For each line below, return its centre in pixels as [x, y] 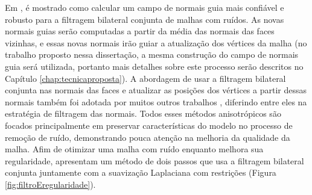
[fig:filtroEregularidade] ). [50, 184]
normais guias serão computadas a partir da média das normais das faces [140, 31]
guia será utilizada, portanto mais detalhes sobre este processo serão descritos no [154, 66]
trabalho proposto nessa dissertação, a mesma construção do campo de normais [152, 54]
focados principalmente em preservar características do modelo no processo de [149, 125]
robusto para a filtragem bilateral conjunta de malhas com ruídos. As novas [145, 19]
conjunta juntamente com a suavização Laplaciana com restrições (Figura [141, 172]
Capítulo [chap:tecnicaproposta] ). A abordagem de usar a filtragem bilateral [145, 78]
